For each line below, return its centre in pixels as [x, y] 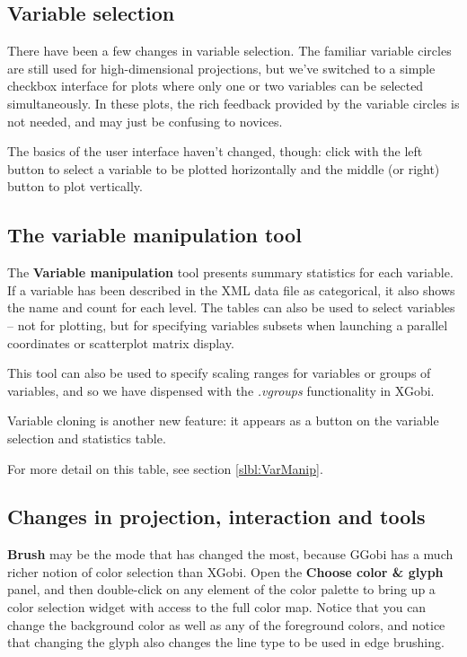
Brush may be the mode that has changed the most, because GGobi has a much [230, 554]
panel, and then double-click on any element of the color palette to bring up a [221, 589]
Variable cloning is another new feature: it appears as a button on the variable [223, 420]
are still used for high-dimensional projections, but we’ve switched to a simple [221, 68]
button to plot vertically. [75, 186]
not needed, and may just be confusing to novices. [145, 121]
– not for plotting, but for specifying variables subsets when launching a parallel [228, 324]
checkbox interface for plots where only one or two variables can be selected [216, 86]
